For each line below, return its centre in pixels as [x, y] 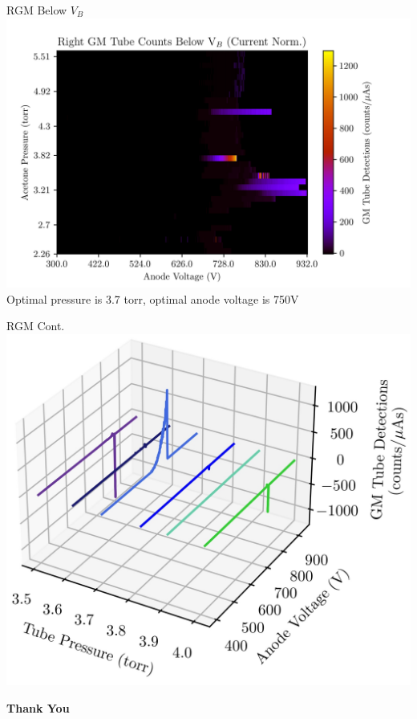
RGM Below [37, 10]
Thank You [38, 707]
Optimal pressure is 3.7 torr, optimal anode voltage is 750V [153, 298]
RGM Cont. [36, 326]
